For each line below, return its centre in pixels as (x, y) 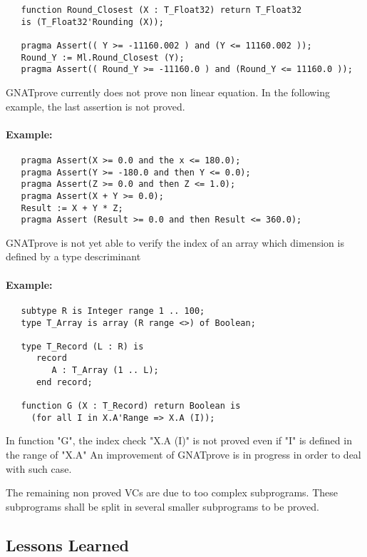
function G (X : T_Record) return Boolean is (131, 406)
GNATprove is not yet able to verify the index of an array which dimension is (175, 242)
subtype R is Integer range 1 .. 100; (113, 311)
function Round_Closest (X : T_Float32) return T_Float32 (161, 10)
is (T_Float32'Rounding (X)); (92, 22)
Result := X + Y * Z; (72, 208)
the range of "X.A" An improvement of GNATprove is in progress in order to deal (183, 454)
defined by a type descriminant (73, 256)
